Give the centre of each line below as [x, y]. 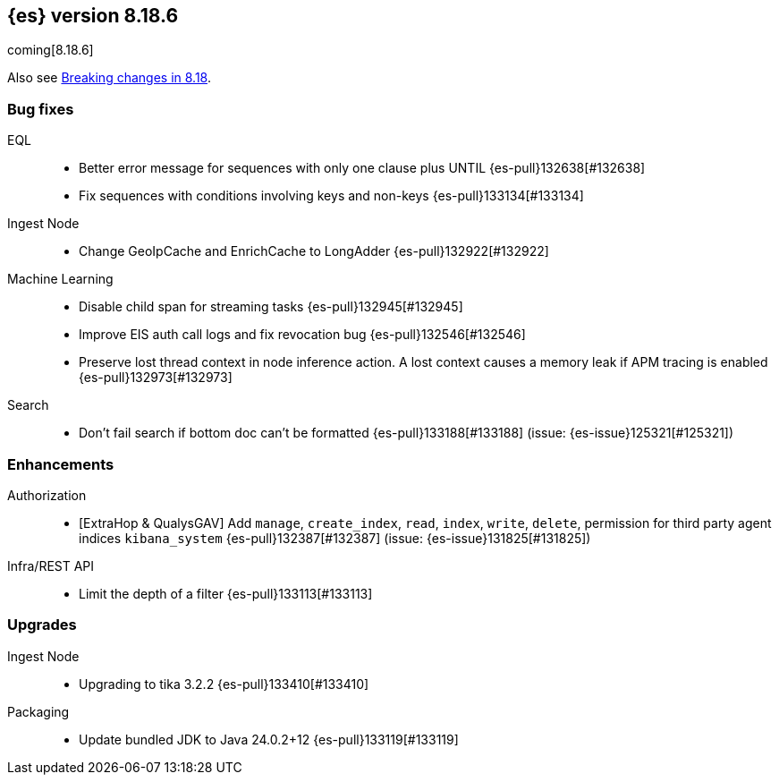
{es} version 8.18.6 [93, 16]
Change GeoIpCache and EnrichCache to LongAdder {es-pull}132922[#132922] [314, 251]
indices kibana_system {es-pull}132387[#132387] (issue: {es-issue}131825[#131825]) [335, 538]
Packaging [38, 711]
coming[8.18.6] [51, 50]
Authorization [47, 495]
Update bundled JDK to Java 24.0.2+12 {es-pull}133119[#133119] [269, 739]
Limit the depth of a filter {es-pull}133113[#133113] [226, 593]
